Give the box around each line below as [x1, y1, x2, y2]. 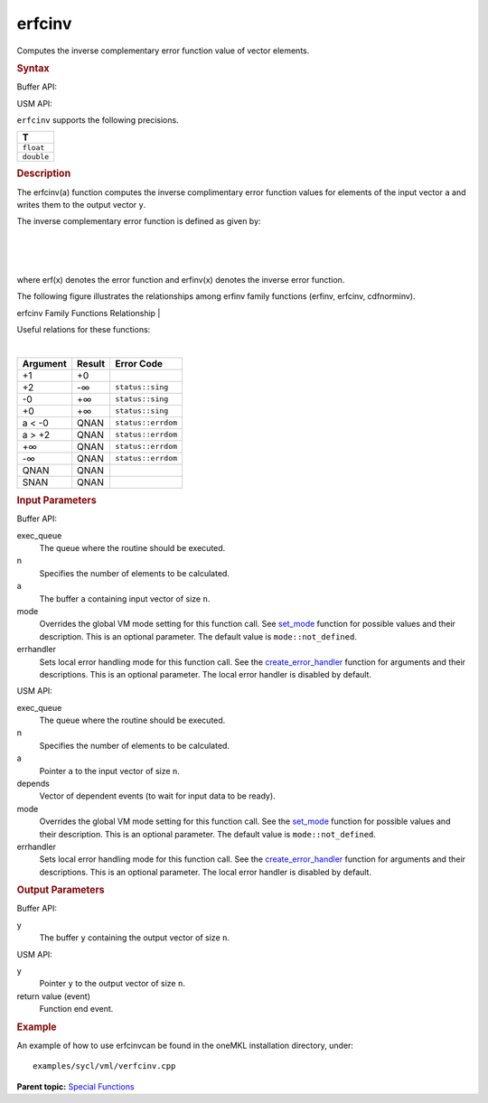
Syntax [16, 61, 50, 74]
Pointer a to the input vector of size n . [39, 765, 181, 776]
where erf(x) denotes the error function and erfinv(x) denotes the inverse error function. [16, 274, 345, 285]
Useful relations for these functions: [16, 324, 151, 335]
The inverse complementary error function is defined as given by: [16, 216, 261, 227]
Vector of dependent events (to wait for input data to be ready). [39, 790, 276, 801]
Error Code [114, 357, 163, 369]
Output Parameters [16, 883, 105, 896]
